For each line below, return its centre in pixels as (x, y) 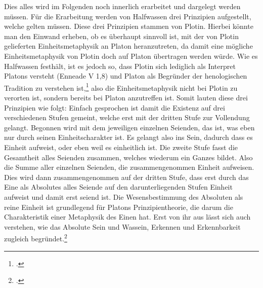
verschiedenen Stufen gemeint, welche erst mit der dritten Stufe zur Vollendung (127, 117)
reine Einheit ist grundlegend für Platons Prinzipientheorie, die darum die (119, 207)
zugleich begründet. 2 (36, 238)
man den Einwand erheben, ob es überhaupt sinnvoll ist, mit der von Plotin (121, 36)
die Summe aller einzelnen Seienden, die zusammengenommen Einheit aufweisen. (129, 167)
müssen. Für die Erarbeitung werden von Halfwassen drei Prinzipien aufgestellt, (128, 16)
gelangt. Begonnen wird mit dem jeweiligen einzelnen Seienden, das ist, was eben (129, 127)
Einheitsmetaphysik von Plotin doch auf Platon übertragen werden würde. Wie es (131, 56)
